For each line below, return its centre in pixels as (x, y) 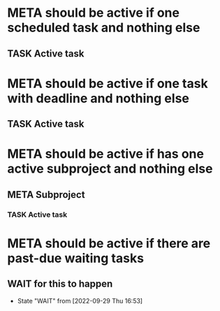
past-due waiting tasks (76, 258)
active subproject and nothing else (110, 169)
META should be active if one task (108, 84)
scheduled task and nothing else (104, 28)
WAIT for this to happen (60, 284)
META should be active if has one (106, 154)
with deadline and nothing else (98, 98)
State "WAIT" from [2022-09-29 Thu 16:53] (80, 301)
